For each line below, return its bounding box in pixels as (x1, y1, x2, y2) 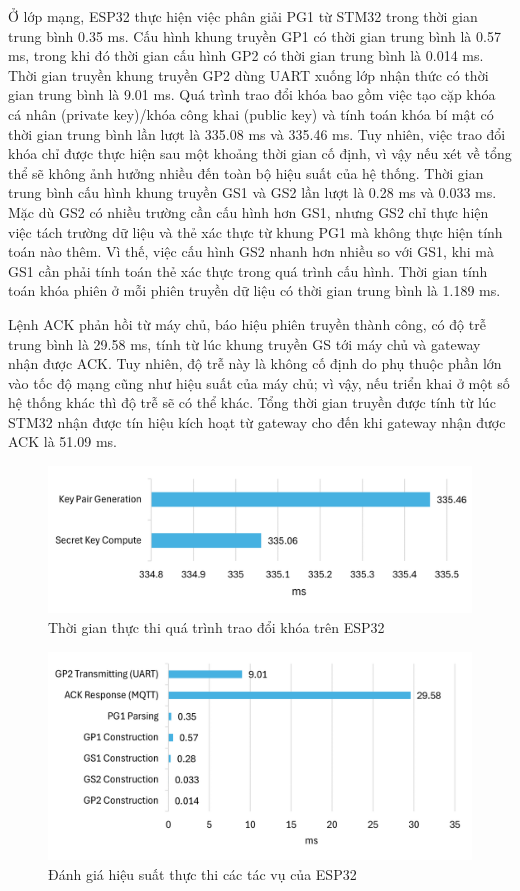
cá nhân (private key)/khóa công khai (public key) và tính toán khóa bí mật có (8, 103, 494, 124)
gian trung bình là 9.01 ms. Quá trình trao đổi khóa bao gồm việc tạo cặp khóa (8, 84, 496, 105)
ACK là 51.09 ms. (8, 431, 117, 452)
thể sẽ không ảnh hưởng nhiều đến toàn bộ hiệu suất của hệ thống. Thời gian (8, 162, 484, 183)
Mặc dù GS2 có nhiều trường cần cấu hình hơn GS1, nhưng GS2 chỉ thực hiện (8, 201, 489, 222)
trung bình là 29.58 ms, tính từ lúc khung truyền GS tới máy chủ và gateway (8, 333, 481, 354)
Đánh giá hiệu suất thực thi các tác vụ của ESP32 (48, 863, 357, 884)
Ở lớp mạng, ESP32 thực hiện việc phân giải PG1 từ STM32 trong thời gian (8, 6, 478, 26)
